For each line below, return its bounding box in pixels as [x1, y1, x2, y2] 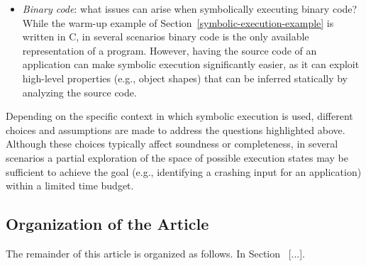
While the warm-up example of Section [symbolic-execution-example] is [22, 15, 334, 30]
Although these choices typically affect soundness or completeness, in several [6, 136, 338, 151]
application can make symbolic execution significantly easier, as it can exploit [22, 57, 360, 72]
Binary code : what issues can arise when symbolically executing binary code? [22, 1, 357, 16]
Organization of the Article [6, 213, 209, 235]
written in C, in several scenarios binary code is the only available [22, 29, 309, 44]
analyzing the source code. [22, 84, 137, 99]
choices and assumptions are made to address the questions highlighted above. [6, 122, 345, 137]
